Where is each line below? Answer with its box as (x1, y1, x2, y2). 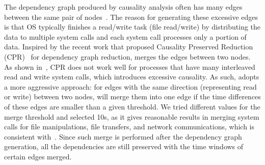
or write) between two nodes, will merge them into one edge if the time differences (4, 91, 261, 102)
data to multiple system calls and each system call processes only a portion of (4, 31, 247, 42)
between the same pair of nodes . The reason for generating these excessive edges (4, 11, 258, 22)
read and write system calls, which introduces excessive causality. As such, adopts (4, 71, 259, 82)
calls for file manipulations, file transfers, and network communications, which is (4, 121, 255, 132)
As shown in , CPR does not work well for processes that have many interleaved (4, 61, 255, 72)
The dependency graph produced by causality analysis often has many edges (4, 2, 243, 12)
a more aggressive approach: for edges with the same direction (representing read (4, 81, 257, 92)
